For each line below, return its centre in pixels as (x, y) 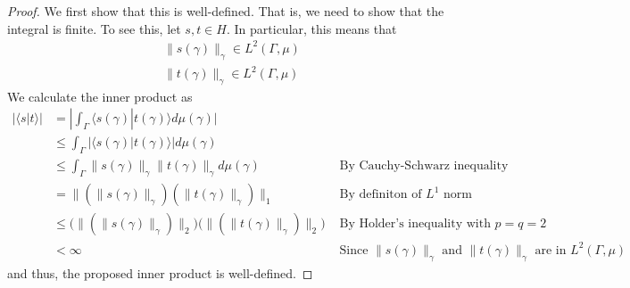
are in (551, 250)
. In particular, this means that (311, 28)
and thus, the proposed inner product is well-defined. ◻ (160, 272)
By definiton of (381, 195)
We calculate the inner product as (100, 96)
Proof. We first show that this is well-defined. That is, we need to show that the (226, 11)
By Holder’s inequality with (415, 224)
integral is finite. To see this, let (94, 28)
